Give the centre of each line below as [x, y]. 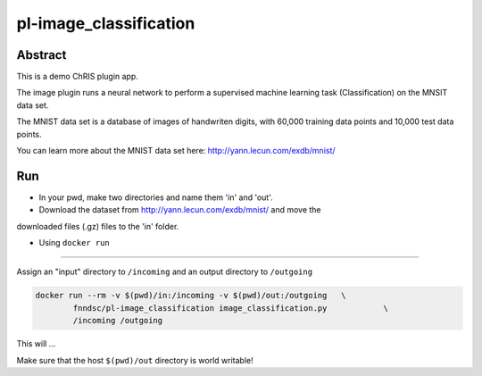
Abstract [42, 55]
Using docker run [75, 243]
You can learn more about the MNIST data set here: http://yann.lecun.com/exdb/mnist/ [176, 151]
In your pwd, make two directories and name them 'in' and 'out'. [156, 197]
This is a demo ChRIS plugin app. [77, 77]
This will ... [36, 344]
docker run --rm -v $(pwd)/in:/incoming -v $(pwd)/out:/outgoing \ [191, 296]
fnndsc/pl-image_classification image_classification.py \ [230, 308]
